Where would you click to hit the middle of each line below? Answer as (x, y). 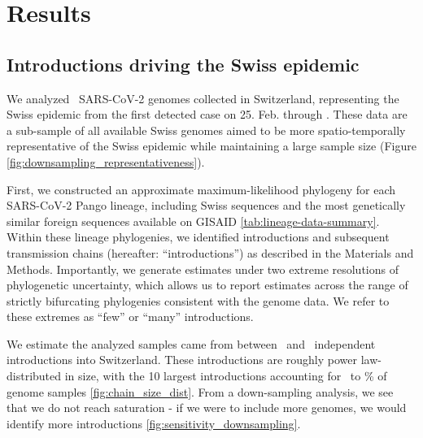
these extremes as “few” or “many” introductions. (130, 317)
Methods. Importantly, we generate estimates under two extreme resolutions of (203, 269)
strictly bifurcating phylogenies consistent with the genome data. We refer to (198, 300)
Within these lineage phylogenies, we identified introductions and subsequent (198, 237)
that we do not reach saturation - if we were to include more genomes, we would (207, 408)
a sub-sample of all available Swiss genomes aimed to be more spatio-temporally (206, 130)
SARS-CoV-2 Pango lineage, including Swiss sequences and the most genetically (206, 205)
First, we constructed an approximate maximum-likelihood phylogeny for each (201, 189)
